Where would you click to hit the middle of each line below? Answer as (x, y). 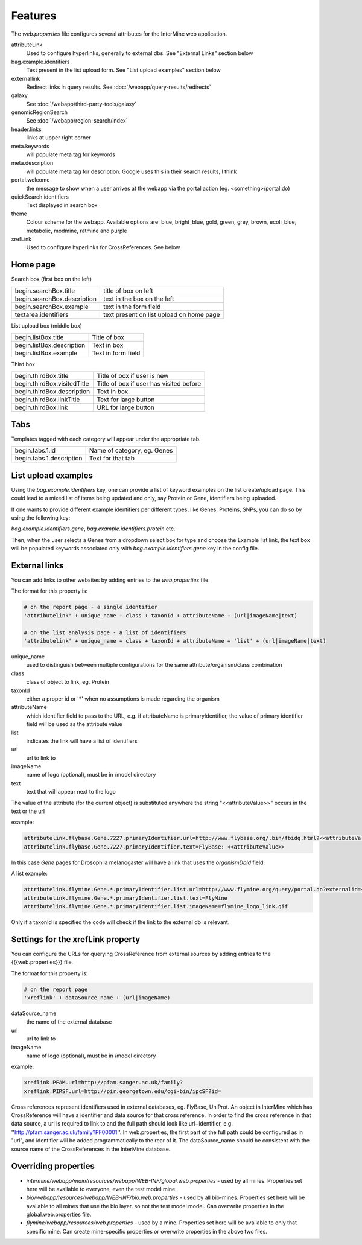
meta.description (32, 163)
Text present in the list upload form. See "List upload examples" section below (124, 70)
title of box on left (128, 291)
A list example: (30, 874)
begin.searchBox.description (56, 299)
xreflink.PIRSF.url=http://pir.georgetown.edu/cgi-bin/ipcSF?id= (122, 1091)
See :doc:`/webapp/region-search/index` (77, 121)
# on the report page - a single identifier (91, 607)
